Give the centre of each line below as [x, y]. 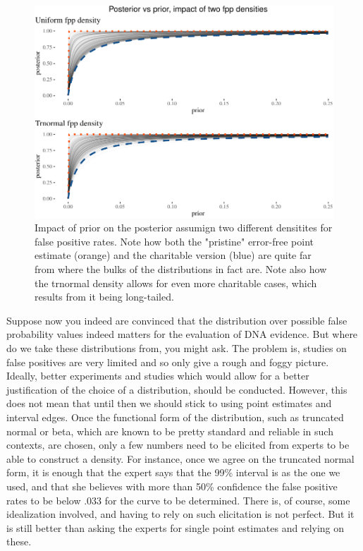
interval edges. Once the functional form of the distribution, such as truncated [175, 417]
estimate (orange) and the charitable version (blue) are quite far [173, 255]
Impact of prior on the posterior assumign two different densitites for [184, 228]
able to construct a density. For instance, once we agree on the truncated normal [180, 458]
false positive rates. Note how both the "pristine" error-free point [174, 241]
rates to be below [44, 500]
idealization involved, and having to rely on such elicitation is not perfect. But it [180, 514]
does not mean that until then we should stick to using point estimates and [169, 403]
